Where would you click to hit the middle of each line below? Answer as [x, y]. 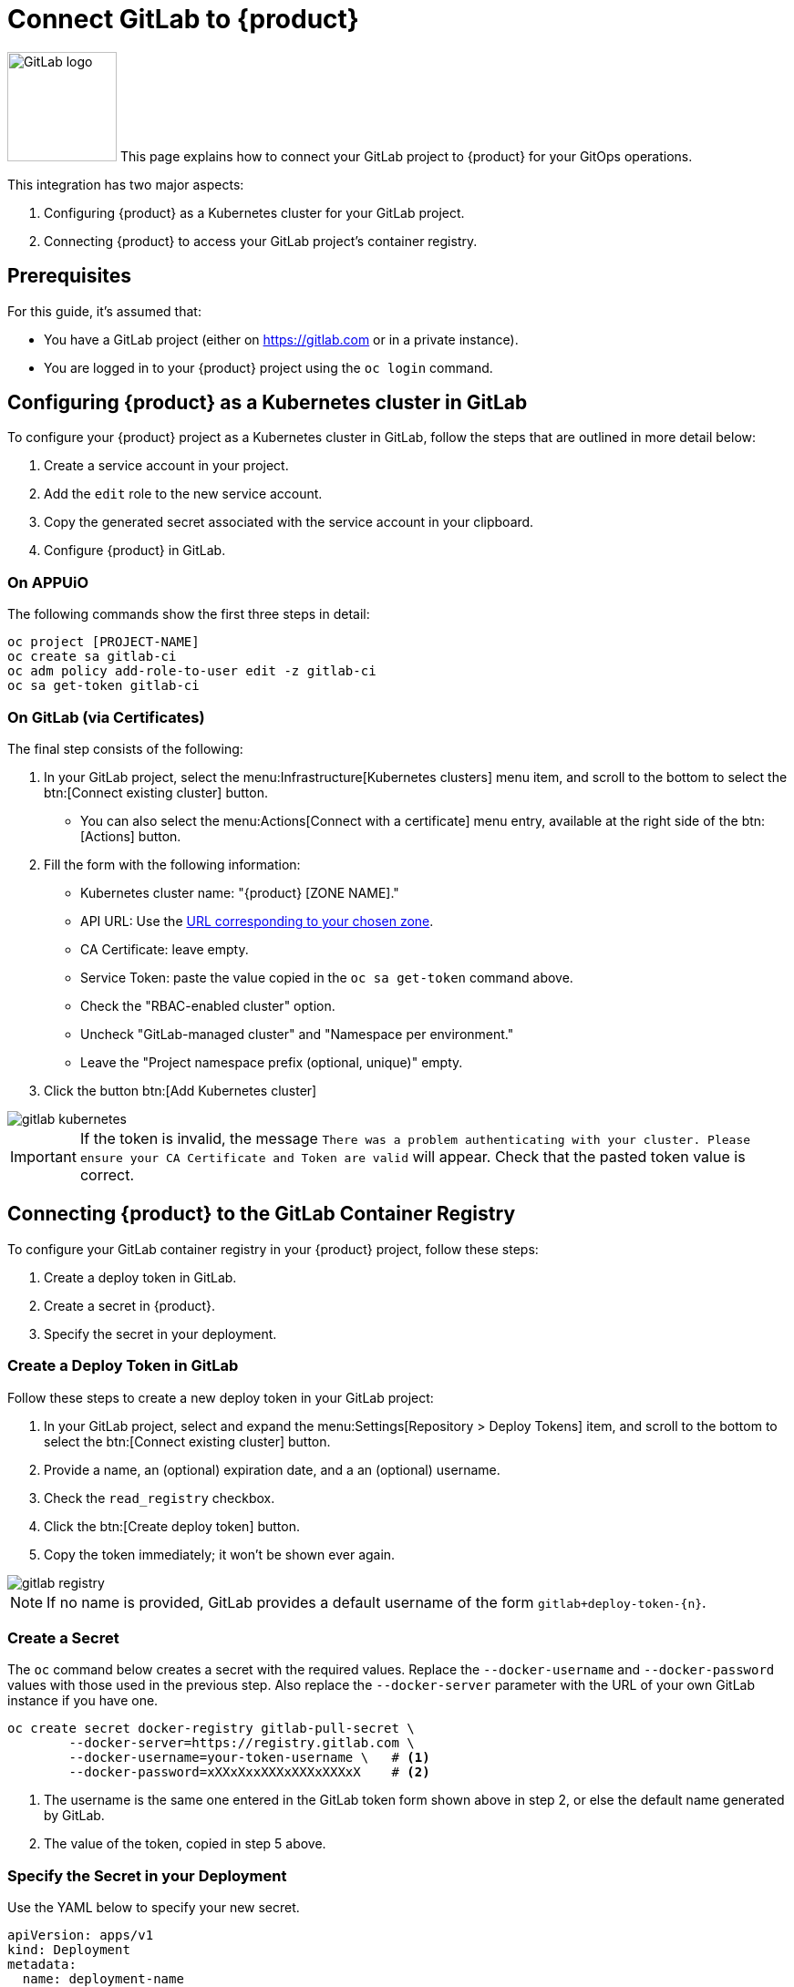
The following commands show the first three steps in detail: [189, 614]
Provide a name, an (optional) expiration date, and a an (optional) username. [272, 1469]
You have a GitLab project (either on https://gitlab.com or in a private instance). [281, 339]
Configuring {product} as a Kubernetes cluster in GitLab [268, 403]
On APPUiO [48, 582]
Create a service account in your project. [166, 466]
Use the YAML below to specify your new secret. [154, 1908]
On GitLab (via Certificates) [106, 717]
